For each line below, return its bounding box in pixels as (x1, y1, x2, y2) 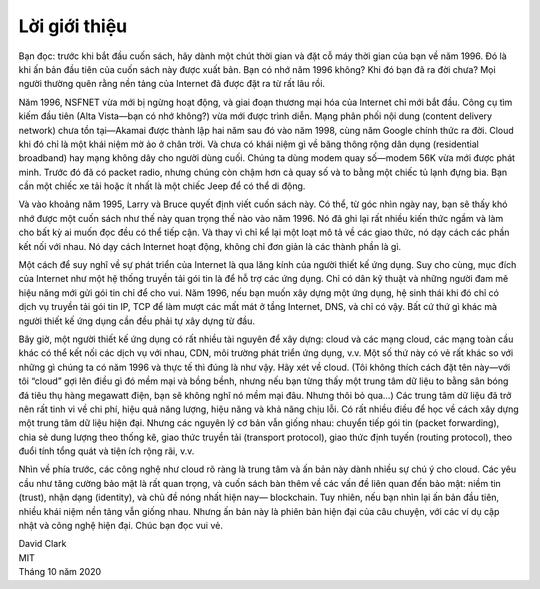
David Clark (18, 538, 67, 550)
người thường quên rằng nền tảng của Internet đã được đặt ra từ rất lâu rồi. (18, 78, 325, 90)
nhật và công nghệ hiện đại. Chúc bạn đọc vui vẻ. (18, 520, 224, 532)
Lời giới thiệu (18, 15, 128, 37)
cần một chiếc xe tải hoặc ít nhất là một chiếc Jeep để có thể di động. (18, 180, 306, 192)
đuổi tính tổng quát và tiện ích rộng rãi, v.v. (18, 445, 195, 457)
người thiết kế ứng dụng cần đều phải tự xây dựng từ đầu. (18, 315, 255, 327)
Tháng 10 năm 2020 (18, 566, 102, 578)
